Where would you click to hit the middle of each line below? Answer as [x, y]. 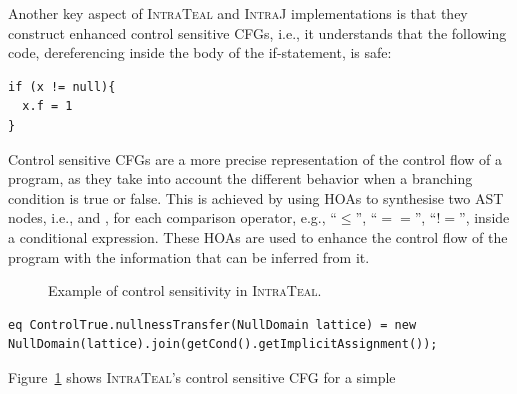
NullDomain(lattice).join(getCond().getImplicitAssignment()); [223, 344]
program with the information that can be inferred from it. [189, 256]
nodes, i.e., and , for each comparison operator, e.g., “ [172, 217]
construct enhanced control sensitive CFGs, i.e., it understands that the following [257, 32]
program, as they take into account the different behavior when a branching [240, 178]
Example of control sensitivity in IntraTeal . [185, 290]
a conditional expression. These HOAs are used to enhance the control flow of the [258, 236]
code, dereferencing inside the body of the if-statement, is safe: [200, 52]
